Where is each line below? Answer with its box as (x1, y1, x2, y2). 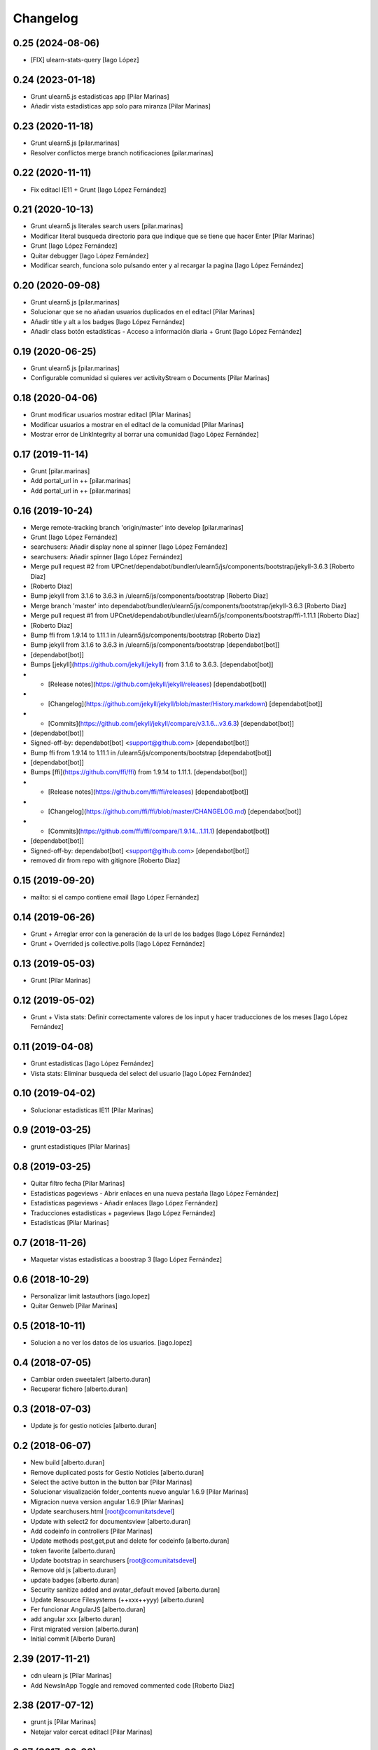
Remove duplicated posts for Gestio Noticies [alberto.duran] (30, 1468, 204, 1476)
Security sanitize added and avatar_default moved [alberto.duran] (30, 1585, 220, 1594)
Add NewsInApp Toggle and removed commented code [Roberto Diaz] (30, 1681, 234, 1690)
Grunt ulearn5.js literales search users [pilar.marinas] (30, 222, 183, 230)
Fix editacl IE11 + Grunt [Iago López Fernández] (30, 185, 167, 194)
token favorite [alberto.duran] (30, 1546, 115, 1555)
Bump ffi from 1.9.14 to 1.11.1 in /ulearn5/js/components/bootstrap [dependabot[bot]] (30, 748, 272, 757)
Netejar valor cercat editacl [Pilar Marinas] (30, 1728, 153, 1736)
